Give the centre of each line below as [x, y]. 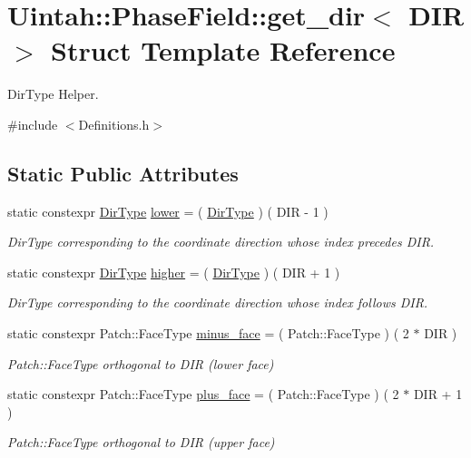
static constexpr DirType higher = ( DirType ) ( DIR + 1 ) [174, 272]
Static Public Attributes [123, 173]
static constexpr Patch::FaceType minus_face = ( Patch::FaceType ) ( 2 [208, 333]
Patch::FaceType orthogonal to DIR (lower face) [141, 363]
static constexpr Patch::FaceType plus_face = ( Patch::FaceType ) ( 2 [203, 394]
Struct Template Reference [223, 50]
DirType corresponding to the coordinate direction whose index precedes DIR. [221, 242]
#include [33, 124]
